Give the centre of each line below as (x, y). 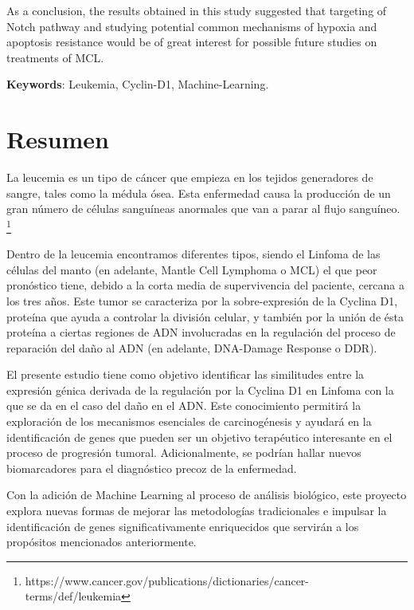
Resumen (58, 139)
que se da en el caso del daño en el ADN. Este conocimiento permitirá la (184, 405)
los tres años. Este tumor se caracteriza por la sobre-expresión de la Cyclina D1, (202, 300)
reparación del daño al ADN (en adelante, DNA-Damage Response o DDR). (192, 347)
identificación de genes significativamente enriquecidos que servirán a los (183, 526)
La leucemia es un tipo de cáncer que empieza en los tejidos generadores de (190, 177)
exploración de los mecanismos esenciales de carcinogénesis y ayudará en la (189, 421)
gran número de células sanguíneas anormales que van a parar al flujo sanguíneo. (203, 209)
